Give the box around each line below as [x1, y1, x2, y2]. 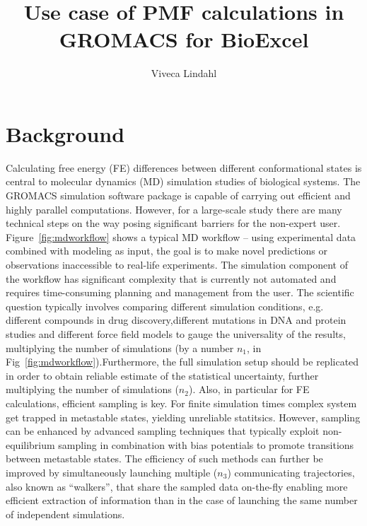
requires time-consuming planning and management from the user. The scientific [6, 285, 354, 300]
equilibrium [6, 437, 55, 452]
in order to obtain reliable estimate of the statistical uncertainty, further [6, 368, 319, 382]
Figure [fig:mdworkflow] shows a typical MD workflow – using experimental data [6, 229, 356, 244]
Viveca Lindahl [151, 66, 217, 81]
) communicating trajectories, [227, 464, 355, 479]
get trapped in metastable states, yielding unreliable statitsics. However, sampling [6, 409, 361, 424]
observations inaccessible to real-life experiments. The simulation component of [6, 257, 348, 271]
